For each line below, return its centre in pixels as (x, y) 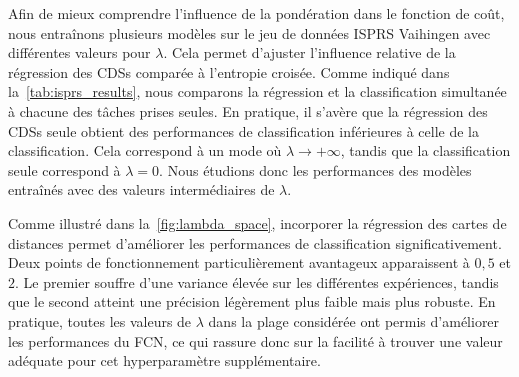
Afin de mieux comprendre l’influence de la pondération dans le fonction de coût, (256, 13)
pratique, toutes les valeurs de (100, 320)
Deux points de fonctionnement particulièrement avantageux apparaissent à (239, 262)
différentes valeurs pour (79, 52)
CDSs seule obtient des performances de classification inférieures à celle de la (244, 130)
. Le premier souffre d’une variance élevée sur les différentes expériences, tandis (257, 281)
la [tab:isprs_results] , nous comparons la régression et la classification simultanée (257, 91)
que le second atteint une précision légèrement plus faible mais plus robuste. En (252, 301)
